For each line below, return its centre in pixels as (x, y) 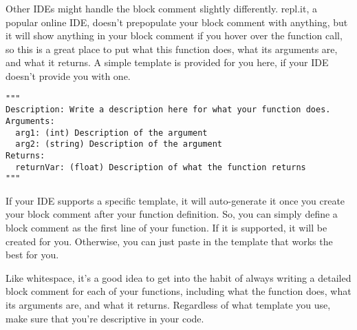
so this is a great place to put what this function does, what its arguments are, (172, 49)
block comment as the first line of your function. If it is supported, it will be (166, 227)
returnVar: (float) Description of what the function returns (161, 167)
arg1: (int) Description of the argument (111, 133)
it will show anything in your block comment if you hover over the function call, (174, 35)
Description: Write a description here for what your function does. (168, 110)
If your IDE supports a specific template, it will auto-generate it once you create (175, 200)
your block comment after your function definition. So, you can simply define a (172, 214)
